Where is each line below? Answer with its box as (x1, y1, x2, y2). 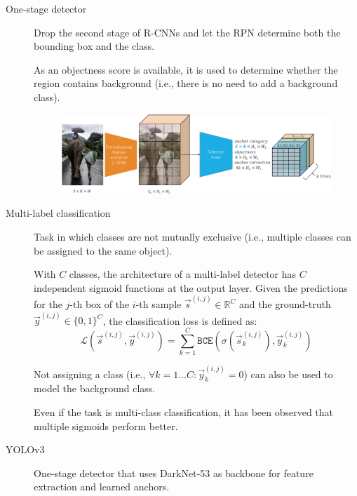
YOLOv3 (6, 442, 45, 457)
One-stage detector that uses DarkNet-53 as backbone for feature (34, 465, 314, 480)
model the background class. (34, 381, 156, 396)
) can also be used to (243, 366, 333, 381)
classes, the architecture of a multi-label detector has (69, 267, 297, 281)
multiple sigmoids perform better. (34, 418, 178, 433)
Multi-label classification (6, 206, 111, 220)
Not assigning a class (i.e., (34, 366, 146, 381)
